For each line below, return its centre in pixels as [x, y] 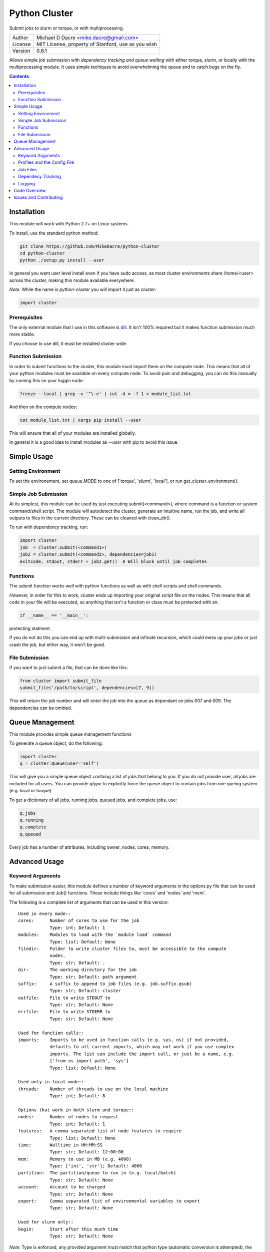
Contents [19, 76]
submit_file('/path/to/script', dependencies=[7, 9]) [87, 688]
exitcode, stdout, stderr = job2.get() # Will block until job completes [113, 561]
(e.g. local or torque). [31, 791]
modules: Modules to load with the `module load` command [94, 935]
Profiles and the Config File [46, 162]
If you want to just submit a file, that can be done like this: [69, 667]
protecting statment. [30, 629]
